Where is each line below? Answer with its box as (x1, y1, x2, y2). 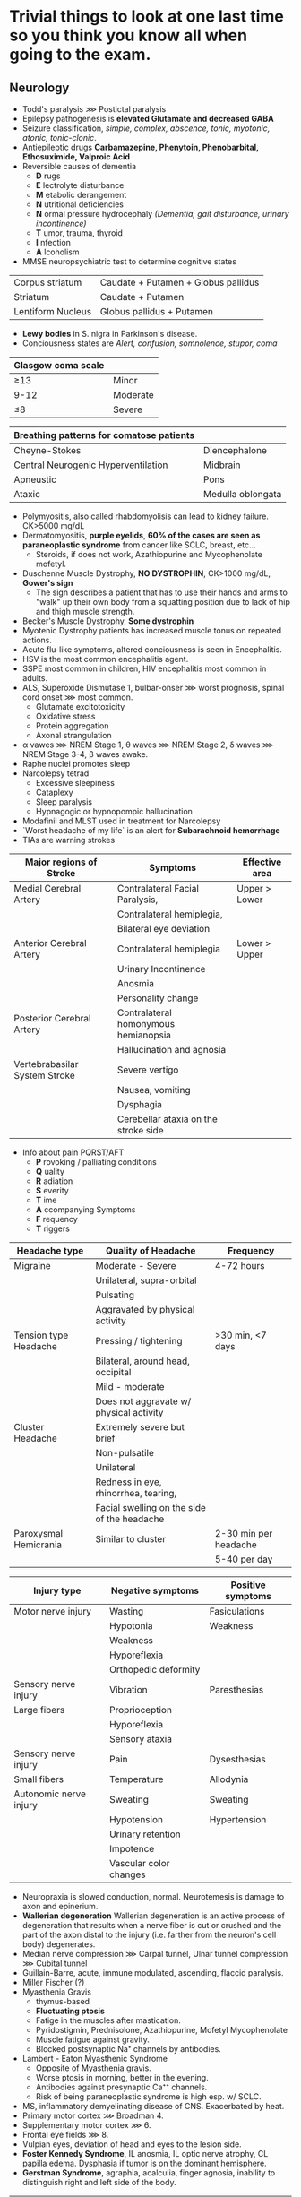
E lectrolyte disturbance (35, 180, 125, 190)
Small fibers (13, 1773, 64, 1785)
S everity (35, 1185, 69, 1195)
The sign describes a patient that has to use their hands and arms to (35, 587, 288, 598)
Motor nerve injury (13, 1606, 92, 1617)
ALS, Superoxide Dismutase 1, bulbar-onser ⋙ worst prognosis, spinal (21, 683, 285, 693)
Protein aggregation (35, 720, 109, 731)
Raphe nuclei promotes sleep (21, 759, 131, 769)
